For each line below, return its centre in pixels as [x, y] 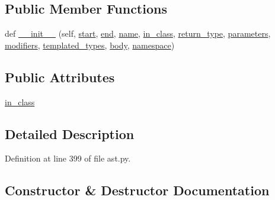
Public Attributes [60, 77]
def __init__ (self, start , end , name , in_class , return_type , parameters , [138, 33]
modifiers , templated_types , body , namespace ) [90, 45]
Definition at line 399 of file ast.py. [68, 158]
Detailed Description [70, 133]
